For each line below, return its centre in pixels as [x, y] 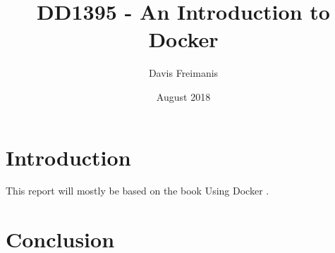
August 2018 [183, 96]
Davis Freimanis [183, 73]
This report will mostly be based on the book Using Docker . [138, 191]
